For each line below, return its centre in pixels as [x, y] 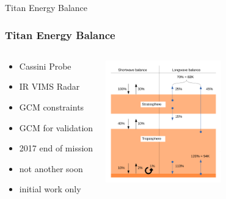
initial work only [50, 189]
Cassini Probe [45, 66]
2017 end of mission [56, 148]
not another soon [51, 168]
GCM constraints [52, 107]
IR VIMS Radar [49, 86]
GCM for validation [56, 127]
